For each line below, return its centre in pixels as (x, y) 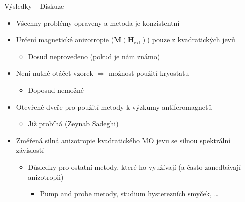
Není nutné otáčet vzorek (54, 73)
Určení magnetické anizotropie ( (65, 40)
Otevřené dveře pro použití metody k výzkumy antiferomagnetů (114, 107)
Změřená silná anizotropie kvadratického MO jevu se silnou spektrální (123, 140)
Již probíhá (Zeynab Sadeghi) (73, 124)
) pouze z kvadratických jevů (191, 40)
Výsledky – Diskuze (34, 6)
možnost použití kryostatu (149, 73)
